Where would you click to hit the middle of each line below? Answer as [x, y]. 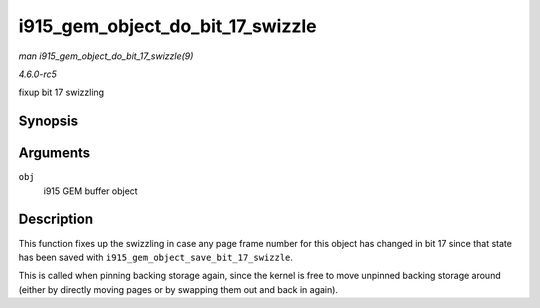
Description [56, 219]
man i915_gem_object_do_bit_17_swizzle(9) [106, 56]
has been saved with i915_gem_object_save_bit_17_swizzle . [156, 257]
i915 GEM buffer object [91, 191]
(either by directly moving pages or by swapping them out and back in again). [178, 289]
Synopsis [48, 121]
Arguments [54, 153]
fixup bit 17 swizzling [61, 92]
